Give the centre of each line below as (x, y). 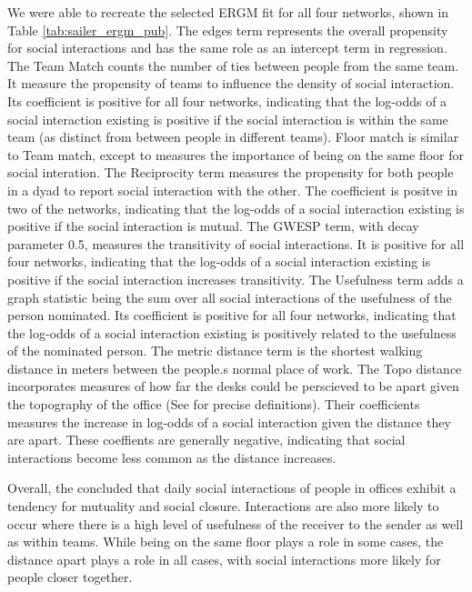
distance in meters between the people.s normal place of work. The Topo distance (235, 368)
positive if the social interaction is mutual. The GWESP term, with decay (213, 226)
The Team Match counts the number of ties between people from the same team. (233, 65)
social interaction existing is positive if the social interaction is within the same (228, 119)
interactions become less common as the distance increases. (172, 457)
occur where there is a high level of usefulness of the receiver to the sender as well (236, 523)
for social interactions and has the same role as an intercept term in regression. (227, 48)
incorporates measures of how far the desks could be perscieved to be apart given (233, 386)
